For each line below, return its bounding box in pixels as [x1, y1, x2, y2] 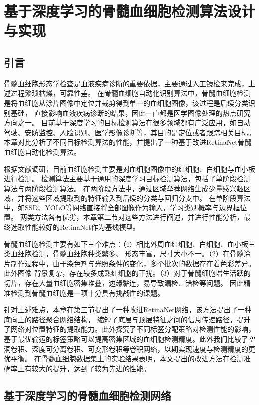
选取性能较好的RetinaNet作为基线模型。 [10, 222, 140, 232]
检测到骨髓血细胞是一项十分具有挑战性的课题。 [10, 287, 164, 298]
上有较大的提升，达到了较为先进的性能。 [17, 363, 150, 373]
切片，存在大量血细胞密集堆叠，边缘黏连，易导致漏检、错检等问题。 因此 [4, 278, 244, 288]
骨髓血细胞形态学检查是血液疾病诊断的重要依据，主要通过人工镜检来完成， [4, 78, 248, 88]
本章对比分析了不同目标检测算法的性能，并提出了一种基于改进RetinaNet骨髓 [4, 137, 252, 147]
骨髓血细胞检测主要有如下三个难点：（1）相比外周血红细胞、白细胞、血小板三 [4, 238, 255, 249]
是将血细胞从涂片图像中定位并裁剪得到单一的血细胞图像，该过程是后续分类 [4, 97, 248, 108]
